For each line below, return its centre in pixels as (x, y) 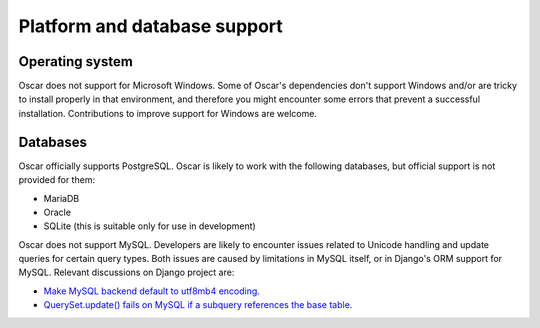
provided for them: (56, 180)
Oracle (57, 212)
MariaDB (61, 198)
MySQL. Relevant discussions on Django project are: (126, 272)
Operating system (76, 61)
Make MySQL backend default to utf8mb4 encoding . (151, 291)
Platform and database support (151, 26)
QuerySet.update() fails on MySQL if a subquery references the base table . (198, 305)
